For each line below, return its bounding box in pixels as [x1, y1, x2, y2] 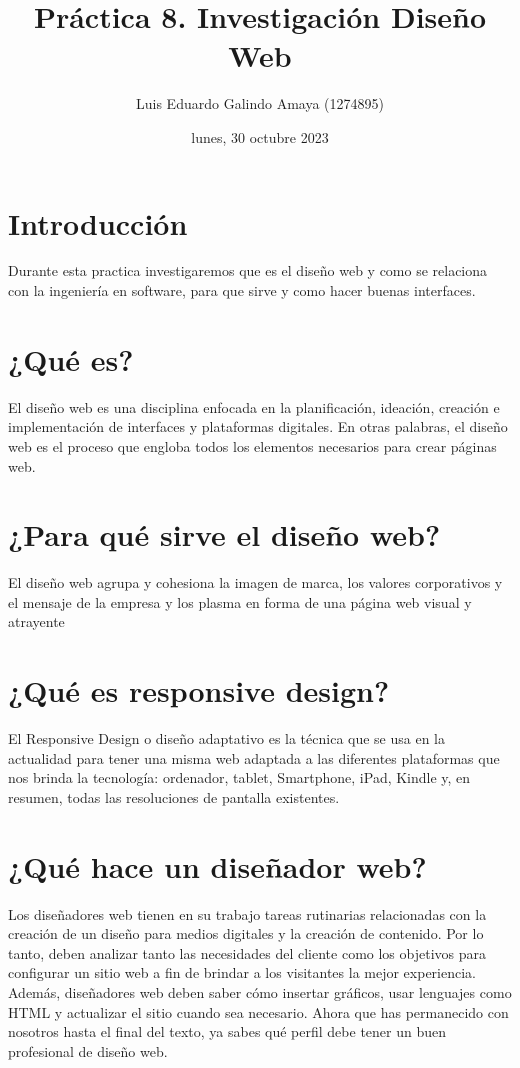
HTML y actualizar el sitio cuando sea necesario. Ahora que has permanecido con [8, 1001, 509, 1022]
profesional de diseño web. [8, 1040, 168, 1061]
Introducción [8, 202, 188, 243]
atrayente [8, 611, 65, 632]
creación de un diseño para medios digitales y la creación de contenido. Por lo [8, 923, 484, 944]
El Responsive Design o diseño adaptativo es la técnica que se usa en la [8, 728, 446, 749]
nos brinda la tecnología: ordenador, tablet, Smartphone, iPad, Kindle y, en [8, 767, 471, 788]
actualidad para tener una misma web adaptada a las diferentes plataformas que [8, 747, 500, 768]
